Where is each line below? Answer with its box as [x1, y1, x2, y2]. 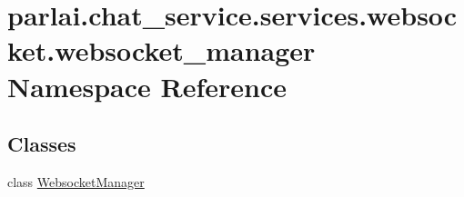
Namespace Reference [7, 67, 287, 104]
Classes [7, 130, 76, 158]
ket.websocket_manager [7, 32, 316, 69]
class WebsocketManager [7, 172, 145, 191]
